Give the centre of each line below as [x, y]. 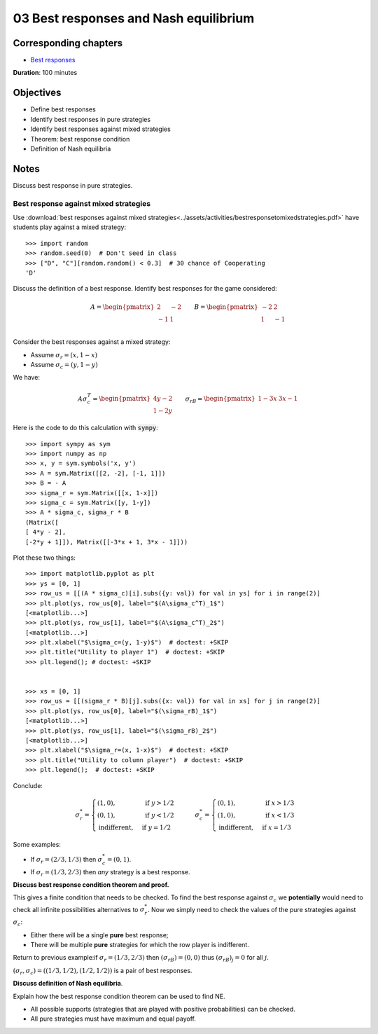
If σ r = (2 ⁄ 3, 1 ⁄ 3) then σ [66, 860]
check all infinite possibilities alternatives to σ [79, 909]
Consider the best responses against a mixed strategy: [92, 342]
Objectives [37, 93]
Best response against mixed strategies [82, 203]
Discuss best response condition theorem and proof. [91, 884]
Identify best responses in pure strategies [90, 119]
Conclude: [28, 785]
